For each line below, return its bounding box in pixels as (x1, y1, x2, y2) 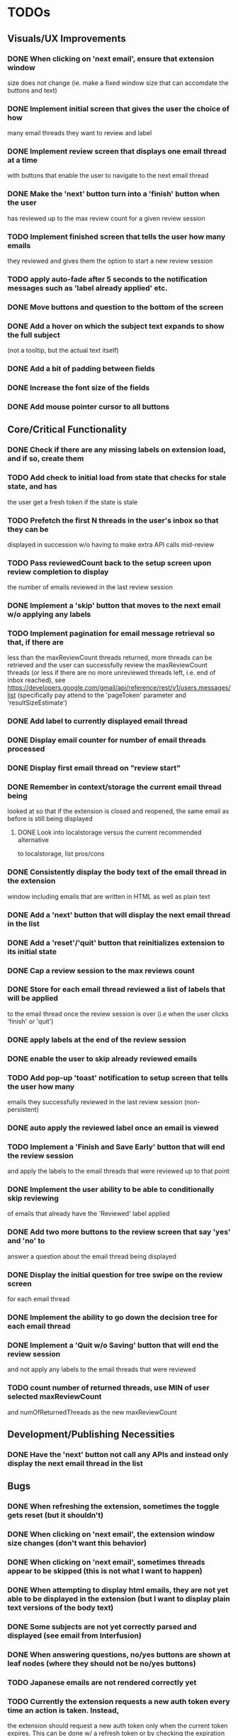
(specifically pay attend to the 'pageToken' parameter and (17, 691, 186, 700)
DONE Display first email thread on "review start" (7, 763, 181, 773)
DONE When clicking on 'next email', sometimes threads (7, 1558, 205, 1567)
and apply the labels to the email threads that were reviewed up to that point (7, 1167, 229, 1176)
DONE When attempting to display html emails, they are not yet (7, 1584, 229, 1594)
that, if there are (7, 637, 64, 647)
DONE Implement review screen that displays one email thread (7, 147, 227, 157)
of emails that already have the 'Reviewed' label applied (7, 1209, 170, 1218)
